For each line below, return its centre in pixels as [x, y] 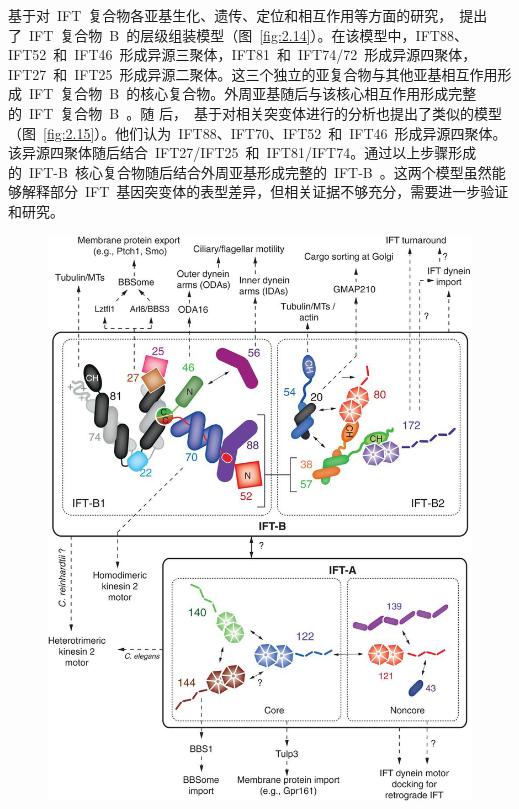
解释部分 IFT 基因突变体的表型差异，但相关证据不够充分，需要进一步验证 [265, 191]
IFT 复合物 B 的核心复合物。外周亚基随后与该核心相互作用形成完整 [252, 93]
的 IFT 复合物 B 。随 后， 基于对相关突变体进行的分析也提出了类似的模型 [255, 112]
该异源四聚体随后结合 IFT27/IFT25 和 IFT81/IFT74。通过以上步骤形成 [242, 152]
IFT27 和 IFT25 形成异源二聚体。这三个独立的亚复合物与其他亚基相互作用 [253, 73]
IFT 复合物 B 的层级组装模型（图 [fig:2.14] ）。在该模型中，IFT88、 [248, 34]
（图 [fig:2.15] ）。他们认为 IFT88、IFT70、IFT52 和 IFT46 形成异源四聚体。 [257, 132]
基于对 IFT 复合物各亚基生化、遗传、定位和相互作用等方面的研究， [230, 15]
